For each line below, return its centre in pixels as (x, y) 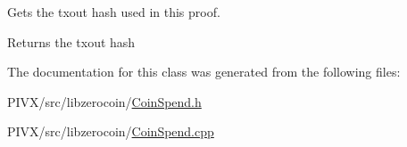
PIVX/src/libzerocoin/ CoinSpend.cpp (111, 131)
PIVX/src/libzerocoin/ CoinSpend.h (104, 101)
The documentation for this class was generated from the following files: (204, 72)
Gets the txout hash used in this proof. (114, 12)
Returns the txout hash (71, 41)
